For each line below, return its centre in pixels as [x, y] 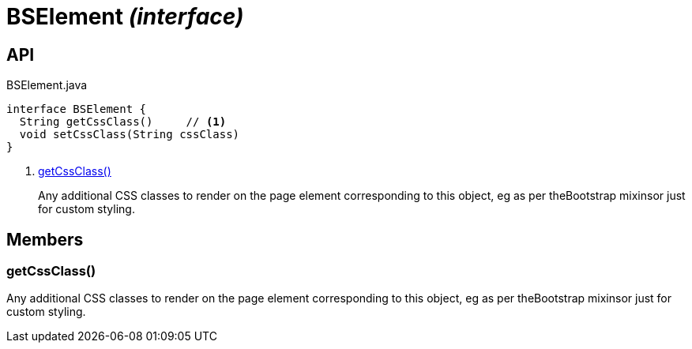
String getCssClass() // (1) [123, 122]
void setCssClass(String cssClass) [130, 135]
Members [45, 239]
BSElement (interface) [125, 17]
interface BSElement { [77, 109]
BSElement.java [47, 85]
